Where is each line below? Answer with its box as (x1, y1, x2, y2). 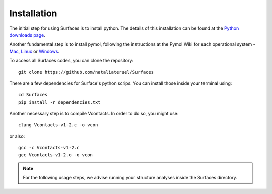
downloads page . (9, 32, 45, 38)
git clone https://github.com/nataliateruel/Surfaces (18, 69, 154, 75)
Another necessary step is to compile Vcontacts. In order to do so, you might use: (9, 111, 179, 117)
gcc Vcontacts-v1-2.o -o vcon (18, 152, 93, 158)
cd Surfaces (18, 92, 48, 98)
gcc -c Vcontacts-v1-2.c (18, 145, 80, 151)
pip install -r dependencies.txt (18, 99, 101, 105)
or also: (9, 133, 25, 139)
